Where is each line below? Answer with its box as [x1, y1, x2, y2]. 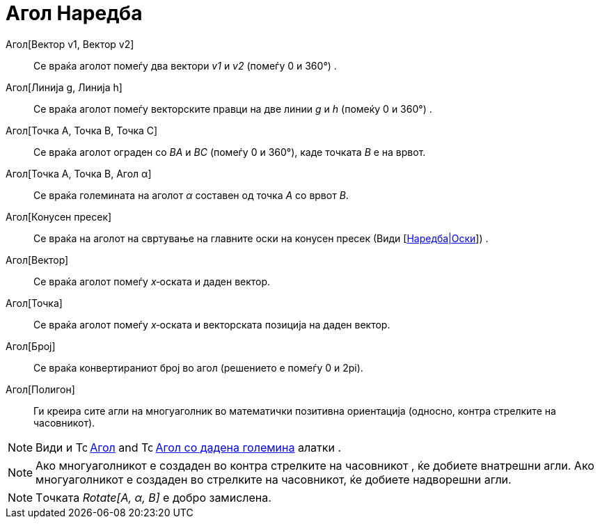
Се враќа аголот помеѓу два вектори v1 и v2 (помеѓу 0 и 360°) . [33, 59, 337, 72]
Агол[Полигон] [6, 383, 75, 395]
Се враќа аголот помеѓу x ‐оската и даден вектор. [33, 275, 271, 287]
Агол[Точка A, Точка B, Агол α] [6, 167, 152, 180]
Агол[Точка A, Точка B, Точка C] [6, 124, 158, 136]
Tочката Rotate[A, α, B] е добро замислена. [35, 490, 271, 505]
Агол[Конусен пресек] [6, 210, 112, 223]
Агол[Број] [6, 340, 56, 352]
